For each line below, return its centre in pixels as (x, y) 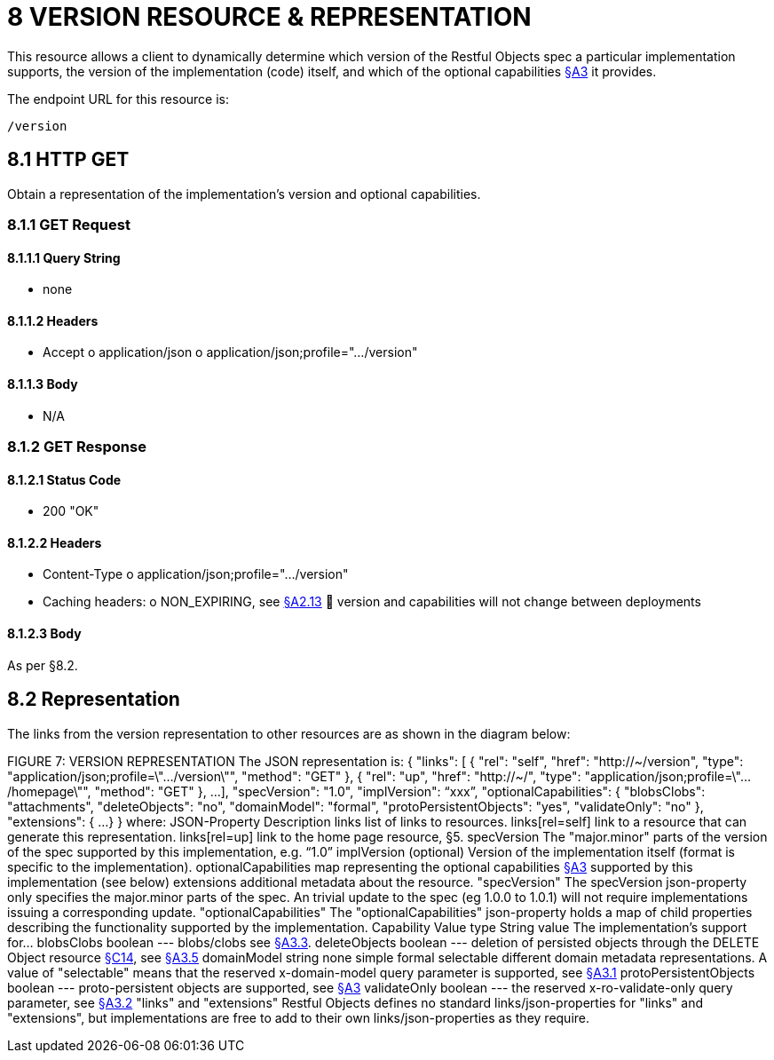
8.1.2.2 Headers (55, 542)
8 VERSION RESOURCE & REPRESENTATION (269, 17)
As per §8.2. (43, 665)
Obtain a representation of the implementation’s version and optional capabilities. (244, 194)
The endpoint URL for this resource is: (118, 99)
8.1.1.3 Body (43, 384)
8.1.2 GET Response (77, 447)
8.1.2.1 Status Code (64, 479)
